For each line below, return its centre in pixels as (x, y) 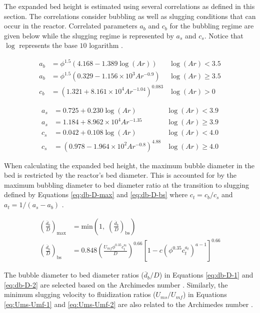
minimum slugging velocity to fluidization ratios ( (80, 294)
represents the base (48, 45)
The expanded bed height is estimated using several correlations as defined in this (129, 6)
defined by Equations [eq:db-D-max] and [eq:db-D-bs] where (96, 194)
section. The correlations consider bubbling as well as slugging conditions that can (130, 16)
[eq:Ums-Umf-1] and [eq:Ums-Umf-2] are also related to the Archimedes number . (128, 304)
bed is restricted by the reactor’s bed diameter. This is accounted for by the (120, 175)
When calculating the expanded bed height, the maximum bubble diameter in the (129, 165)
